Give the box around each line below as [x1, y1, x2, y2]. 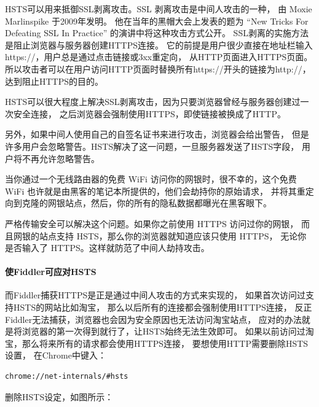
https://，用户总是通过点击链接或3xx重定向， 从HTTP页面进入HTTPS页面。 [5, 50, 313, 63]
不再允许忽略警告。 [22, 152, 100, 165]
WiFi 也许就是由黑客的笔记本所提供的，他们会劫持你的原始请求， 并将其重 [5, 184, 305, 197]
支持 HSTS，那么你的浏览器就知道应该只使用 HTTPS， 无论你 [56, 229, 307, 242]
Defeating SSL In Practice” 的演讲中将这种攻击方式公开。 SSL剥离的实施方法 [5, 26, 309, 39]
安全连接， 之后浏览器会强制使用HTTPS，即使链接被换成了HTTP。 [13, 107, 286, 120]
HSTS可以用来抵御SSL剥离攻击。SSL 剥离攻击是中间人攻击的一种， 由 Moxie [5, 2, 312, 15]
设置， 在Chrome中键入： [5, 349, 106, 362]
